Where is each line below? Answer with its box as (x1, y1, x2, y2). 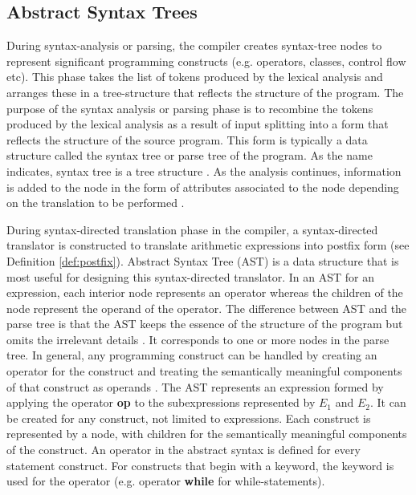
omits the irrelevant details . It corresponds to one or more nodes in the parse (6, 331, 389, 347)
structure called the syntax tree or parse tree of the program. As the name (6, 147, 373, 164)
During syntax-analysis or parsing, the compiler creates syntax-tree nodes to (6, 37, 382, 54)
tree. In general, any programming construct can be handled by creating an (6, 347, 377, 363)
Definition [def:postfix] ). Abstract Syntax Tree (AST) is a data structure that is (6, 252, 399, 269)
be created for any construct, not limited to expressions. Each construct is (6, 409, 371, 426)
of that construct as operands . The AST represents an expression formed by (6, 378, 384, 395)
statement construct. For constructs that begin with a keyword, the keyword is (6, 456, 394, 473)
